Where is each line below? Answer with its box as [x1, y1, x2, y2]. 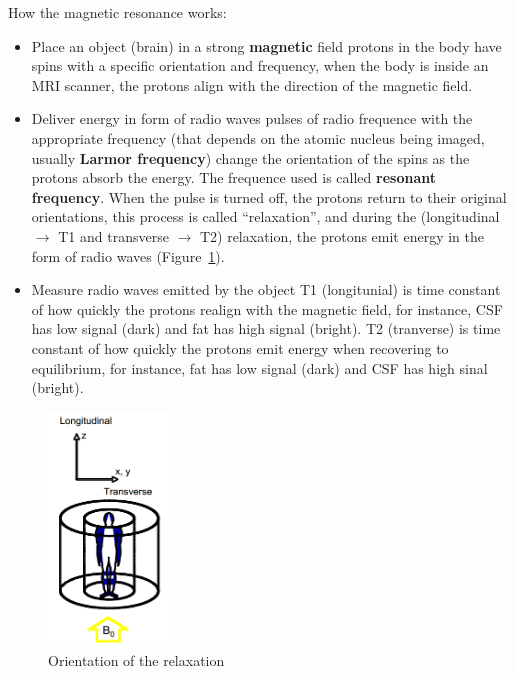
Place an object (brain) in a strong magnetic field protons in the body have [31, 35, 502, 56]
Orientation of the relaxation [48, 649, 225, 670]
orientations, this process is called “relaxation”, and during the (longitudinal [31, 206, 500, 227]
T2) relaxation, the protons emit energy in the [199, 225, 485, 246]
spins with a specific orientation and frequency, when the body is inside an [31, 55, 489, 76]
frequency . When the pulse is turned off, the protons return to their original [31, 186, 507, 207]
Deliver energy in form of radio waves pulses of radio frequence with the [31, 108, 473, 129]
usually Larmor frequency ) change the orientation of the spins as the [31, 147, 470, 168]
